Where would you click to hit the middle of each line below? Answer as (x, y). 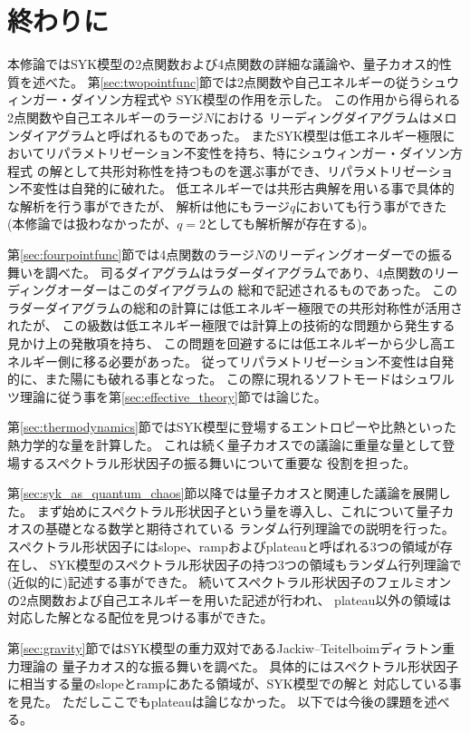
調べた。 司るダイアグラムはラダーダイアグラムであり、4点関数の (239, 272)
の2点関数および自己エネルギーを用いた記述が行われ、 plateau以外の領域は (230, 599)
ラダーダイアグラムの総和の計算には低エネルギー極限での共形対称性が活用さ (235, 307)
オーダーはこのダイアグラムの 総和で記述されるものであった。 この (258, 290)
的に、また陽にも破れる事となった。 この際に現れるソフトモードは (206, 379)
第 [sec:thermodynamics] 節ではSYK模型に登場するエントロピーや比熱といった (232, 427)
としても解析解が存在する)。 (290, 224)
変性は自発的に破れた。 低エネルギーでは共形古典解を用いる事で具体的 (243, 188)
